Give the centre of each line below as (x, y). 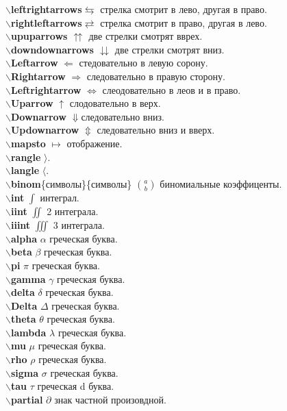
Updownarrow (45, 130)
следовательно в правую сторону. (156, 76)
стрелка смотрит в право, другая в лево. (184, 22)
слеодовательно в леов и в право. (172, 89)
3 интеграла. (79, 224)
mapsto (28, 143)
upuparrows (39, 36)
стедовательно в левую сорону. (143, 63)
